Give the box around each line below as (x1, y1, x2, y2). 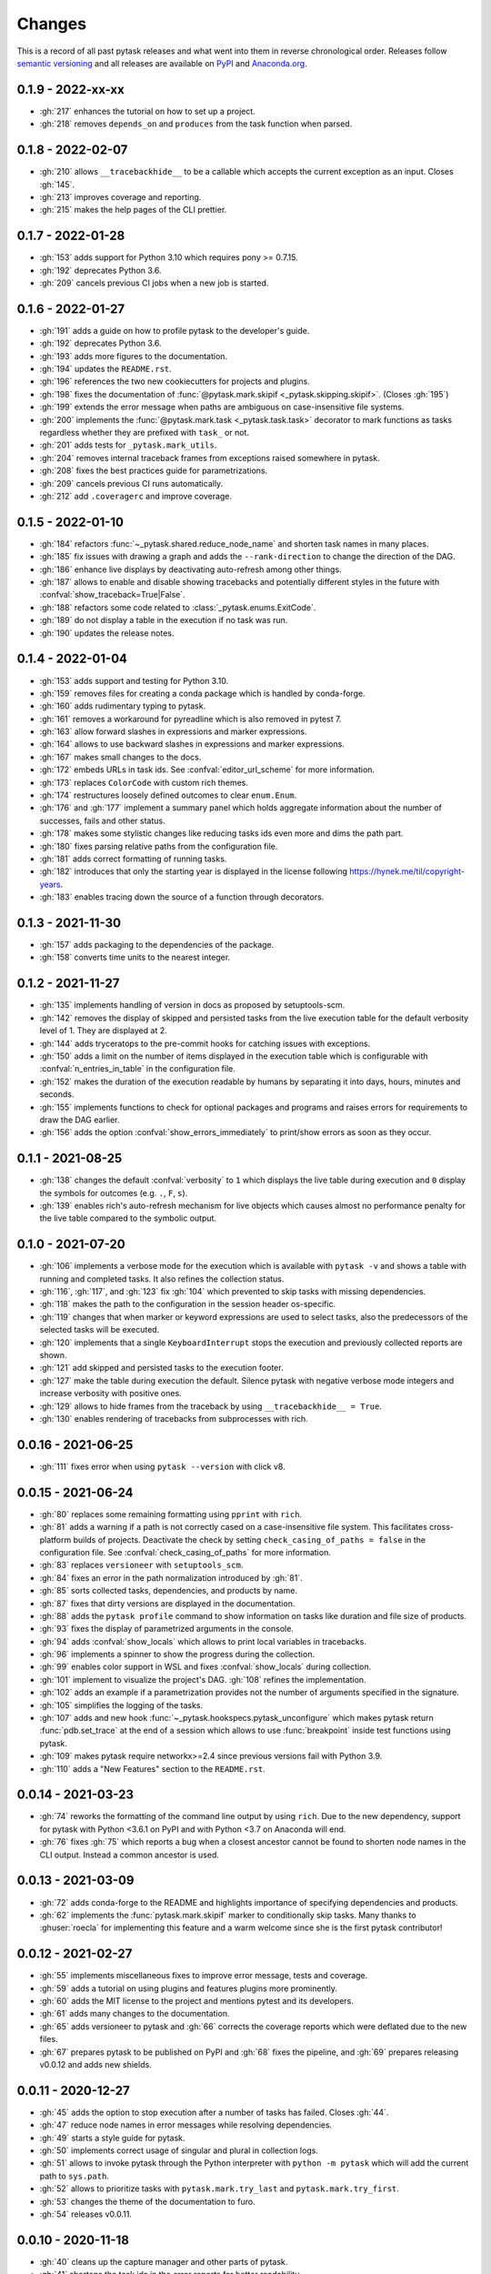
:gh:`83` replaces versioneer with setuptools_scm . (39, 1560, 244, 1571)
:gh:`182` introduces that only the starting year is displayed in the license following (39, 866, 348, 877)
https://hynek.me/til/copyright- (349, 866, 466, 877)
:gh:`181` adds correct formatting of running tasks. (39, 853, 227, 864)
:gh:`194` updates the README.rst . (39, 364, 172, 375)
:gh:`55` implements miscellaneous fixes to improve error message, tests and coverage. (39, 1970, 368, 1981)
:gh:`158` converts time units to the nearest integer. (39, 951, 231, 963)
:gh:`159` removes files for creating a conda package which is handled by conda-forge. (39, 688, 366, 699)
